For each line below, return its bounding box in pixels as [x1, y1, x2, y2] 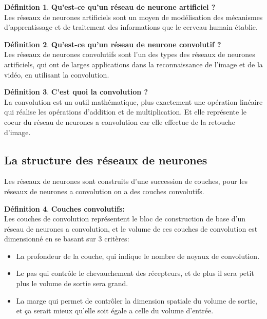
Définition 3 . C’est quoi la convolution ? [4, 86, 148, 97]
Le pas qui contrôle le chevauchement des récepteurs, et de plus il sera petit [16, 268, 254, 278]
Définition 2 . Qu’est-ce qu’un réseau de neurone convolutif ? [4, 39, 221, 49]
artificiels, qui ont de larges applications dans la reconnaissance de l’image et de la [4, 59, 263, 69]
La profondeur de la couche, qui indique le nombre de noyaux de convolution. [16, 250, 260, 261]
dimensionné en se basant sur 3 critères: [4, 233, 129, 244]
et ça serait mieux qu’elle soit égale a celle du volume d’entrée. [16, 305, 214, 316]
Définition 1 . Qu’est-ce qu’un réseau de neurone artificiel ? [4, 2, 216, 12]
